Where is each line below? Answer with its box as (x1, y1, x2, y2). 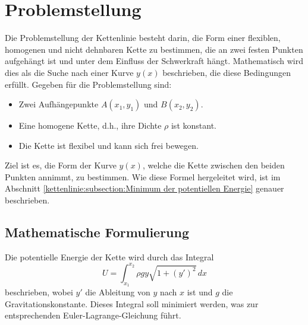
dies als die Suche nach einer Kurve (5, 66, 134, 78)
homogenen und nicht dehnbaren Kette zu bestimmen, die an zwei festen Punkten (5, 43, 303, 55)
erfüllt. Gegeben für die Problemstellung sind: (5, 78, 172, 90)
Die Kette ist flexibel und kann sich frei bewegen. (18, 139, 199, 151)
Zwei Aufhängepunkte (18, 98, 99, 110)
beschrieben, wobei (5, 286, 73, 298)
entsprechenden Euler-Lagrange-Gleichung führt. (5, 309, 181, 321)
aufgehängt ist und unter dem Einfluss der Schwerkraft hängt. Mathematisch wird (5, 55, 304, 67)
